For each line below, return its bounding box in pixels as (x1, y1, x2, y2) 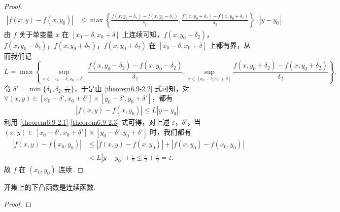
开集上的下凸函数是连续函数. (4, 182, 96, 192)
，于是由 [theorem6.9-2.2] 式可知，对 (74, 83, 190, 93)
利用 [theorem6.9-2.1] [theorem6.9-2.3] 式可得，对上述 (4, 117, 170, 127)
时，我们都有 (150, 127, 192, 137)
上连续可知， (122, 29, 164, 39)
